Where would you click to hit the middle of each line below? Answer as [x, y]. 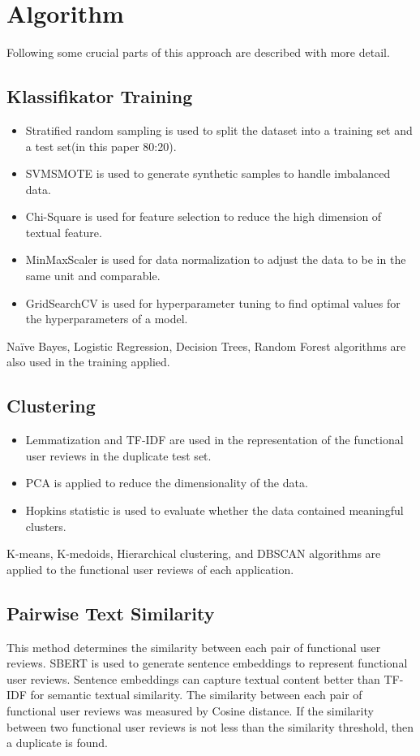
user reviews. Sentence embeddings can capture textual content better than [193, 678]
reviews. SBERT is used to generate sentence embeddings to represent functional [207, 663]
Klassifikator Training [100, 96]
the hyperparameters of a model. [107, 319]
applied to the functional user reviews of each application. [150, 569]
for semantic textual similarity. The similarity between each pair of [196, 695]
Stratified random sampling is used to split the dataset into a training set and [219, 130]
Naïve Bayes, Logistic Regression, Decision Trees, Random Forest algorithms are [206, 346]
